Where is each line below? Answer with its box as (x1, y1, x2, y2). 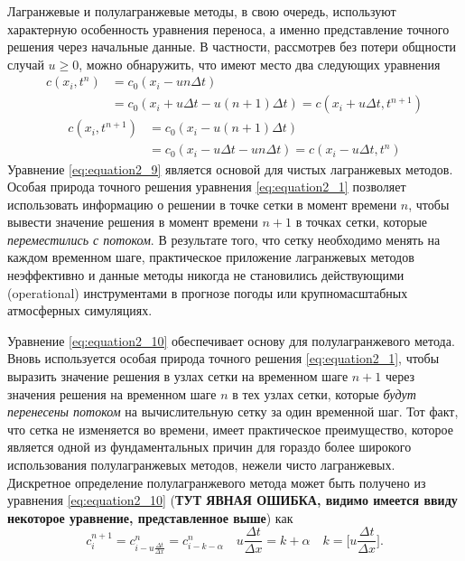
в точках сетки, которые (295, 212, 428, 231)
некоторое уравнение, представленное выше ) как (7, 508, 293, 527)
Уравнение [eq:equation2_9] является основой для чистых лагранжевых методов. (7, 159, 453, 178)
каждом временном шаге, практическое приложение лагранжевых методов (7, 248, 414, 266)
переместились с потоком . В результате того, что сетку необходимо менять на (7, 229, 441, 248)
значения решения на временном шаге (7, 384, 217, 403)
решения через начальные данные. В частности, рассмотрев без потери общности (7, 37, 457, 56)
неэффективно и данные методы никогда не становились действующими (7, 266, 405, 285)
